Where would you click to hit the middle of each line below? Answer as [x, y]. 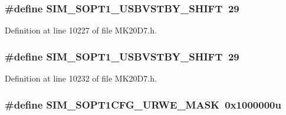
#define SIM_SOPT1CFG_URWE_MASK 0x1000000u [143, 104]
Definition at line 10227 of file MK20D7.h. [81, 30]
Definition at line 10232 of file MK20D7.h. [81, 78]
